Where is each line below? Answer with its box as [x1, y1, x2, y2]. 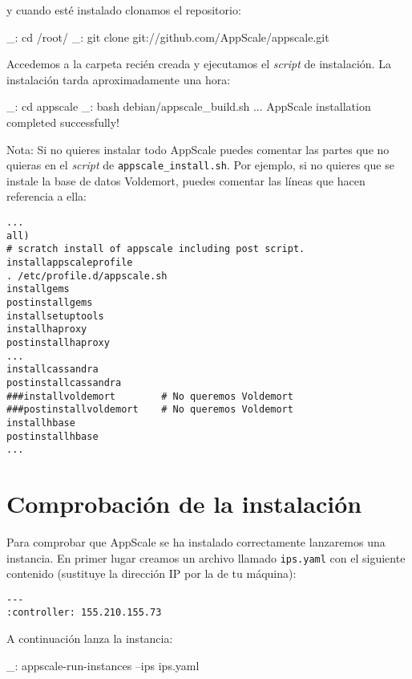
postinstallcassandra [6, 376, 122, 388]
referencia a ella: [6, 188, 87, 205]
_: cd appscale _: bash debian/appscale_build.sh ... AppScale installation [6, 98, 371, 115]
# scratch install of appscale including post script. [6, 243, 305, 255]
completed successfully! [6, 113, 119, 130]
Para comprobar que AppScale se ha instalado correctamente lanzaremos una [6, 533, 386, 550]
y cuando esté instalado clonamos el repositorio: [6, 2, 241, 18]
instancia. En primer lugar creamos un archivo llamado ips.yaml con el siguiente [6, 549, 406, 566]
